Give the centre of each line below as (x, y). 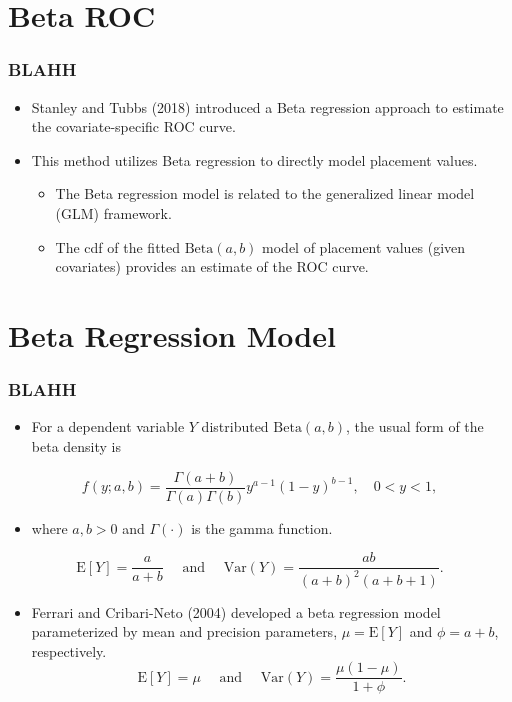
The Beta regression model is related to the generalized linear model (265, 193)
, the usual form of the (415, 426)
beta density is (76, 445)
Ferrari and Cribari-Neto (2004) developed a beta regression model (236, 611)
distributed (235, 426)
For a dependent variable (108, 426)
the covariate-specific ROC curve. (133, 126)
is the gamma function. (262, 527)
